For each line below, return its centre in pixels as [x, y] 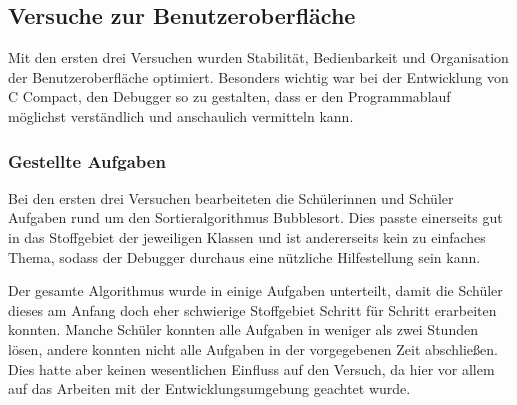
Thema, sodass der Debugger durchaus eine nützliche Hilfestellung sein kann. [244, 256]
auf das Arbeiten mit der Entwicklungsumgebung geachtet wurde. [209, 388]
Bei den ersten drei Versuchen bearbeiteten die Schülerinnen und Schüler [231, 197]
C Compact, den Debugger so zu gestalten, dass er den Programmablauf [229, 96]
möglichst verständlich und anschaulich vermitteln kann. [181, 115]
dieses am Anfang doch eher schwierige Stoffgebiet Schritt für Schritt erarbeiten [252, 309]
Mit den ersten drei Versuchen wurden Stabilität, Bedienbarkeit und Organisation [258, 57]
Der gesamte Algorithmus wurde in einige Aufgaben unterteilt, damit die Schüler [255, 290]
